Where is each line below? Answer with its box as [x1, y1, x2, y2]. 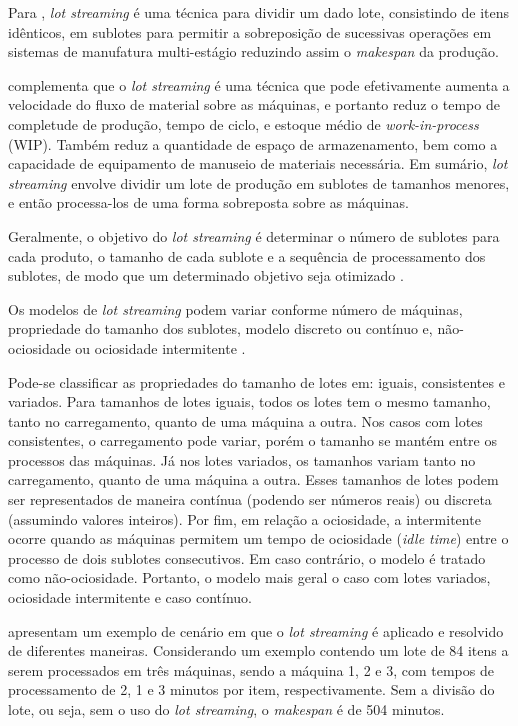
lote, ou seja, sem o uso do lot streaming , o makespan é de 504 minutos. [8, 699, 445, 719]
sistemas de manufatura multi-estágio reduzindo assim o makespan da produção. [8, 41, 499, 62]
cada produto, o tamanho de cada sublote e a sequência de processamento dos [8, 245, 486, 266]
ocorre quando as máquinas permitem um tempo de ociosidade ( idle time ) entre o [8, 528, 509, 549]
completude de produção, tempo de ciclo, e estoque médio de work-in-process [8, 113, 479, 134]
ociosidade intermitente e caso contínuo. [8, 587, 253, 608]
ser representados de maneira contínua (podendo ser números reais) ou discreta [8, 489, 492, 510]
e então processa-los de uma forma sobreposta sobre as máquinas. [8, 192, 409, 213]
